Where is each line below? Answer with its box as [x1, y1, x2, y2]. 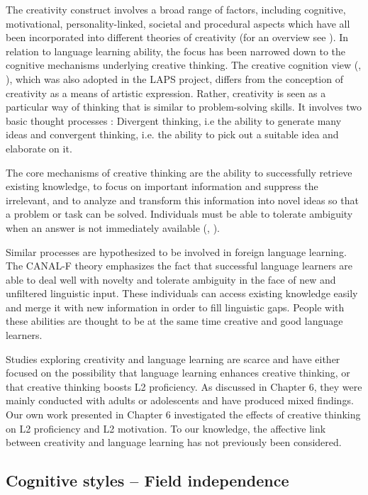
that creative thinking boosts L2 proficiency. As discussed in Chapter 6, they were [6, 379, 362, 394]
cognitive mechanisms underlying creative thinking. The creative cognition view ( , [6, 57, 362, 72]
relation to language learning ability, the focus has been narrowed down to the [6, 43, 346, 58]
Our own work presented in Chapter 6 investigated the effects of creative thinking [6, 407, 361, 422]
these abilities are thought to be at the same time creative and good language [6, 313, 343, 328]
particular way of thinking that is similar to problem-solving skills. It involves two [6, 99, 362, 114]
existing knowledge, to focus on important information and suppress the [6, 179, 318, 194]
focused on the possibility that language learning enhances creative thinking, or [6, 365, 350, 380]
